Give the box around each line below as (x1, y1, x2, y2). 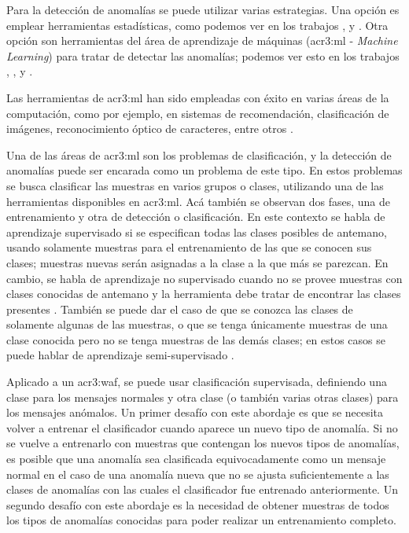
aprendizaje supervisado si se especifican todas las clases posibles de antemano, (6, 223, 387, 240)
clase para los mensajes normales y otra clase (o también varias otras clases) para (6, 388, 399, 405)
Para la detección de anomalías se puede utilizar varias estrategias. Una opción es (6, 2, 400, 17)
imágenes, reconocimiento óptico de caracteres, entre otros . (6, 120, 293, 137)
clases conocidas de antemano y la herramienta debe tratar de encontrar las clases (6, 285, 401, 302)
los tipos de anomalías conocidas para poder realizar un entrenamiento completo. (6, 512, 396, 528)
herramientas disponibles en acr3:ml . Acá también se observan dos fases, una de (6, 193, 391, 209)
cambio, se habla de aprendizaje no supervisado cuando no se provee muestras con (6, 270, 403, 286)
